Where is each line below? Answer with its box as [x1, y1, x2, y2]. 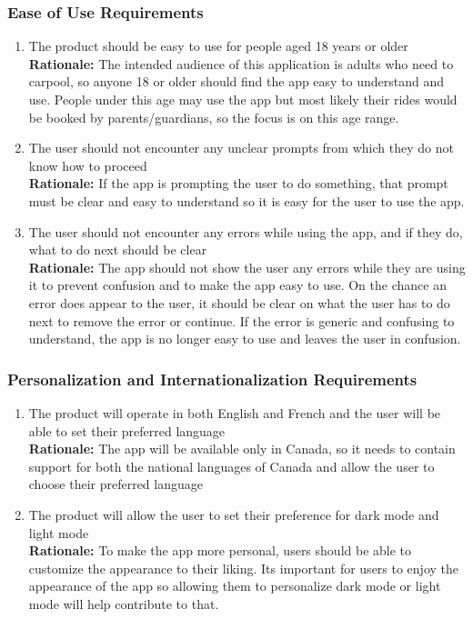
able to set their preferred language [28, 421, 226, 440]
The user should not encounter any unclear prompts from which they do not [28, 138, 454, 157]
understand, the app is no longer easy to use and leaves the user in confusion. [28, 329, 461, 348]
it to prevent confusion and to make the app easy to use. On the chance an [28, 275, 447, 295]
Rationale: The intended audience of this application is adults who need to [28, 54, 454, 73]
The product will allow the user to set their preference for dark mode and [28, 504, 439, 524]
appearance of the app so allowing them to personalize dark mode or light [28, 576, 441, 595]
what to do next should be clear [28, 240, 207, 259]
